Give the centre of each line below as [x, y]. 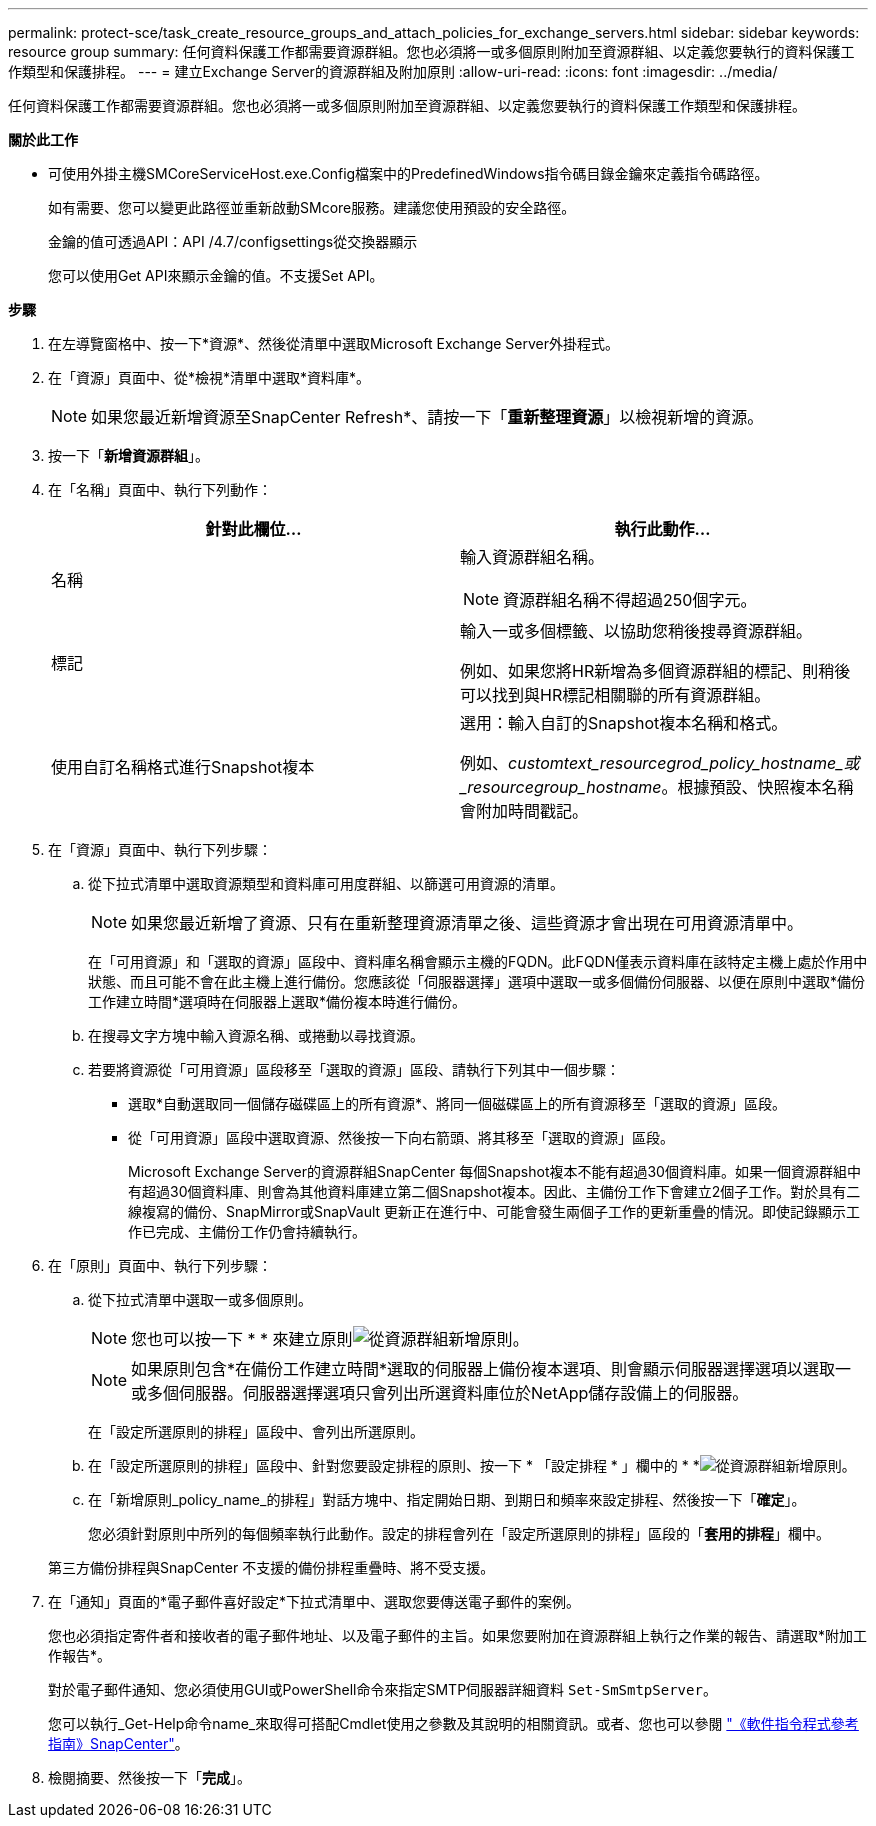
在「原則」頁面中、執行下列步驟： [160, 1265]
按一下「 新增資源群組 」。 [128, 455]
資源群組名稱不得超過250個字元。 [630, 600]
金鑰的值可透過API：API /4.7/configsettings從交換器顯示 [233, 241]
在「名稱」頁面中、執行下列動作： [160, 489]
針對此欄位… [253, 529]
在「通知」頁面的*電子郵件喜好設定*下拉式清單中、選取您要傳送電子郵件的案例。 [314, 1601]
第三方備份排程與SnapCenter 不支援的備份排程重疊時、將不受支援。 [271, 1567]
